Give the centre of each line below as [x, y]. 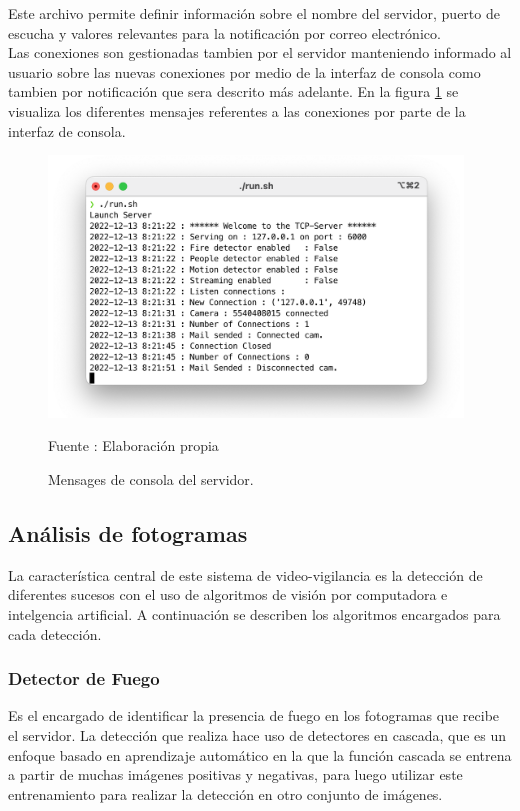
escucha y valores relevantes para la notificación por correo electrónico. [224, 32]
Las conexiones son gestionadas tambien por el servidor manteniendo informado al [260, 52]
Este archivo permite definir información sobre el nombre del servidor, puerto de [254, 13]
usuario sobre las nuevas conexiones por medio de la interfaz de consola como [244, 71]
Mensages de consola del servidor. [151, 479]
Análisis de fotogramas [128, 533]
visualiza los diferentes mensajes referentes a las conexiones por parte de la [237, 110]
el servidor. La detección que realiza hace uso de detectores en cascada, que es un [257, 735]
